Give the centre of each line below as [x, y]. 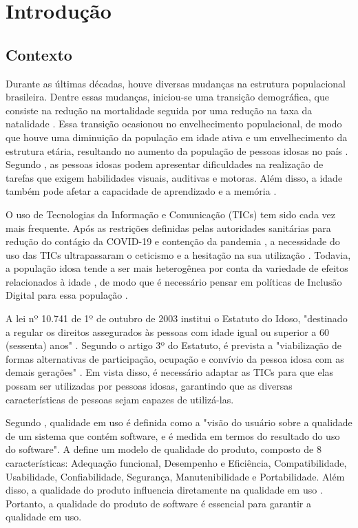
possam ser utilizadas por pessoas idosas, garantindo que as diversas [149, 386]
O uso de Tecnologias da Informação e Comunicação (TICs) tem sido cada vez [170, 214]
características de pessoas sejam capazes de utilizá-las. [120, 399]
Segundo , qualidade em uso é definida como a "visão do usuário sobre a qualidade [179, 422]
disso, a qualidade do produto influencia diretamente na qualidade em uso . [164, 490]
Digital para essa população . [67, 295]
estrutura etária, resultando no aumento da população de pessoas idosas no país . [177, 150]
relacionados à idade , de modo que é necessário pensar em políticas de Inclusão [174, 281]
